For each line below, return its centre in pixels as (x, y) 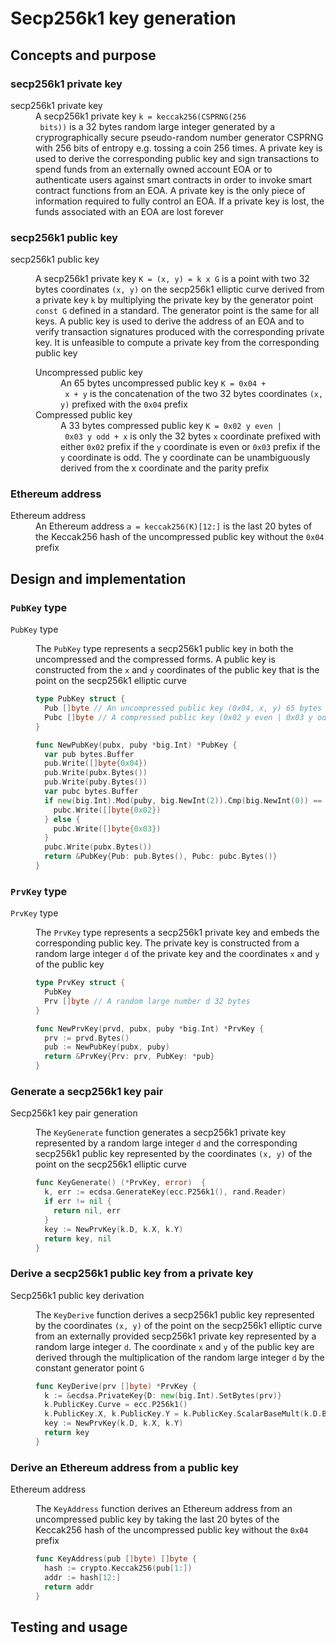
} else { (62, 819)
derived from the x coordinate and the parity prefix (165, 468)
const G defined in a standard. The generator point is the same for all (177, 311)
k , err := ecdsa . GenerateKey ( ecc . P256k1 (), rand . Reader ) (165, 1192)
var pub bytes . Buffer (89, 754)
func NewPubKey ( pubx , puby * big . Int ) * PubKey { (136, 745)
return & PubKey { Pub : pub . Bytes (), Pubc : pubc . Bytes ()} (161, 857)
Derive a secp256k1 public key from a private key (132, 1274)
